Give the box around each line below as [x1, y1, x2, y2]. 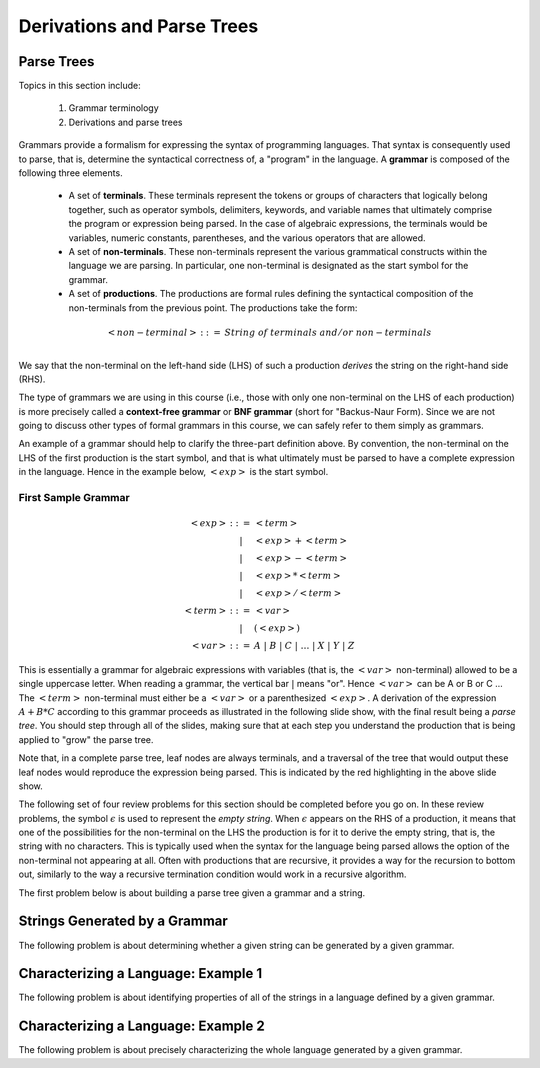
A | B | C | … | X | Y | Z [253, 640, 355, 651]
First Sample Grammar [18, 491, 130, 505]
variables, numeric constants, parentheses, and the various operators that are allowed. [68, 231, 426, 244]
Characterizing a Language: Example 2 [18, 1018, 265, 1035]
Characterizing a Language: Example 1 [18, 965, 263, 982]
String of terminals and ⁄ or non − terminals [224, 326, 432, 338]
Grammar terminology [68, 102, 159, 114]
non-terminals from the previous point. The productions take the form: [68, 301, 358, 314]
